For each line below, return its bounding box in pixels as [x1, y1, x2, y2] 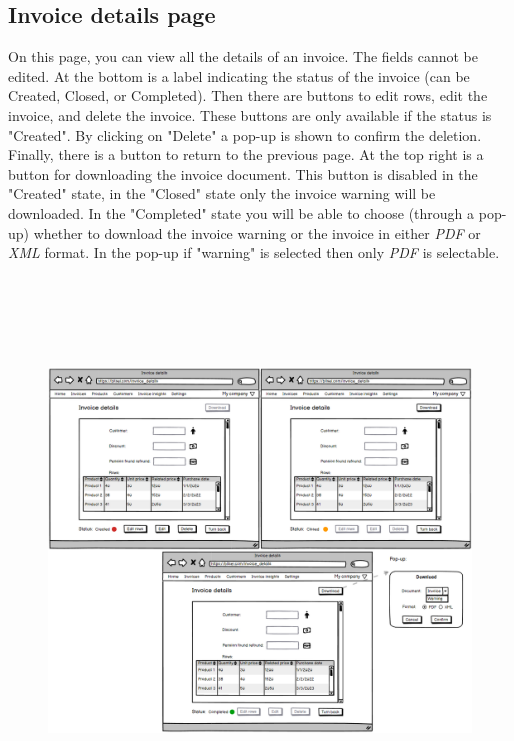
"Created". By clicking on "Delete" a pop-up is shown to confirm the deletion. [8, 124, 482, 145]
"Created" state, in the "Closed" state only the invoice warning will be [8, 183, 436, 204]
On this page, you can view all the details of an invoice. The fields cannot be [8, 46, 478, 67]
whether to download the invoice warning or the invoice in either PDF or [33, 222, 481, 243]
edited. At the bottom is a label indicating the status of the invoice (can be [8, 65, 470, 86]
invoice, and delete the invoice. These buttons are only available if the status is [8, 104, 492, 125]
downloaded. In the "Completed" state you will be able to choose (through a [8, 202, 475, 223]
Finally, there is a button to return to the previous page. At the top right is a [8, 144, 484, 165]
